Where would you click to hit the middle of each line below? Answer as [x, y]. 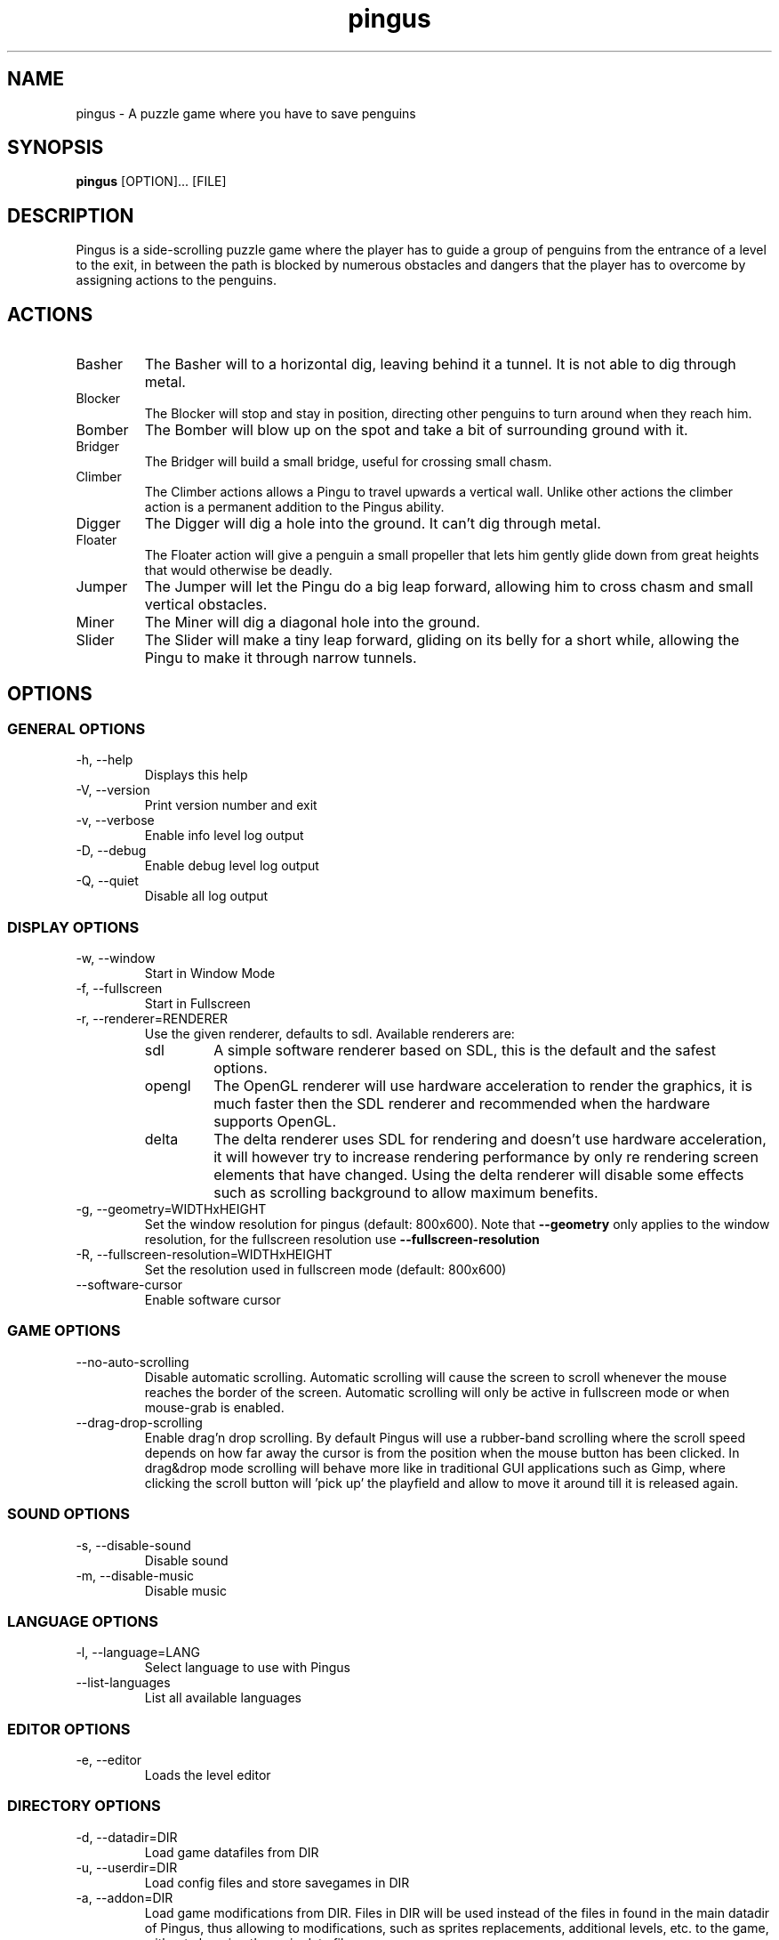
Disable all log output [206, 896]
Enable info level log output [224, 836]
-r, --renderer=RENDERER [152, 1019]
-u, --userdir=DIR [127, 1867]
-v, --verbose [115, 820]
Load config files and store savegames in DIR [277, 1882]
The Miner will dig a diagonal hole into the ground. [312, 622]
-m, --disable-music [135, 1575]
